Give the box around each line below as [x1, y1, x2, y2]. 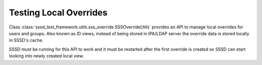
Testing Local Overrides [9, 7, 108, 18]
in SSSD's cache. [9, 38, 44, 43]
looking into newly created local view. [9, 53, 84, 59]
